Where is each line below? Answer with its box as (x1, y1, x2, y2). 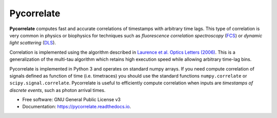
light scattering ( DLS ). (9, 40, 56, 46)
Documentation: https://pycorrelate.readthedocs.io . (22, 104, 131, 110)
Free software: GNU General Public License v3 (22, 97, 121, 103)
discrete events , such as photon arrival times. (9, 87, 106, 93)
